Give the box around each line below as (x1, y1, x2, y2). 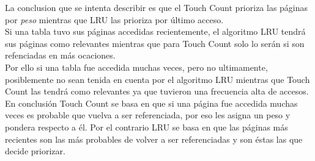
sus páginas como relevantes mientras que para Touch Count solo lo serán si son (5, 37, 305, 49)
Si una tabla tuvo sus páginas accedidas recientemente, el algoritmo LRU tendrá (5, 25, 306, 38)
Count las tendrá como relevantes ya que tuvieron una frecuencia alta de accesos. (5, 85, 309, 98)
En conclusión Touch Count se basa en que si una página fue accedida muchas (5, 96, 298, 109)
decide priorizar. (5, 145, 65, 157)
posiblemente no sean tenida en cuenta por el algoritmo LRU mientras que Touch (5, 73, 310, 85)
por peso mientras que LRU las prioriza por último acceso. (5, 13, 224, 26)
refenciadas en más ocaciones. (5, 49, 116, 62)
